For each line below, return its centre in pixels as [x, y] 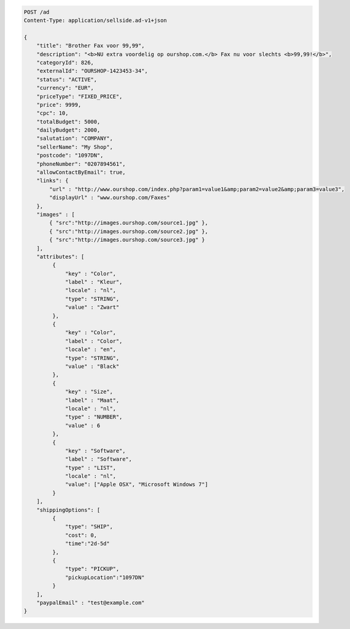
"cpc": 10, [52, 113]
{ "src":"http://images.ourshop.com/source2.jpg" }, [129, 231]
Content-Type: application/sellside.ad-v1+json [95, 20]
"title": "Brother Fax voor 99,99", [90, 46]
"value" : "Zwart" [92, 307]
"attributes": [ [60, 257]
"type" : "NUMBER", [94, 417]
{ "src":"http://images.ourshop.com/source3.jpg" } [127, 240]
